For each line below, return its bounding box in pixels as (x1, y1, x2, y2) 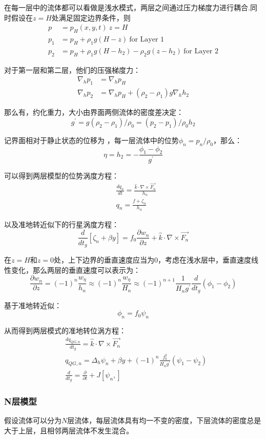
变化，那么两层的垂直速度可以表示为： (11, 264, 140, 275)
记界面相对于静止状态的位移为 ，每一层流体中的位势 (4, 134, 179, 145)
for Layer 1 (129, 36, 165, 44)
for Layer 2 (184, 47, 218, 55)
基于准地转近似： (4, 300, 62, 310)
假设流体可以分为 (4, 415, 62, 426)
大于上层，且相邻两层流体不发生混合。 (4, 425, 133, 435)
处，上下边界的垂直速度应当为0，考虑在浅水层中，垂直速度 (53, 254, 251, 265)
